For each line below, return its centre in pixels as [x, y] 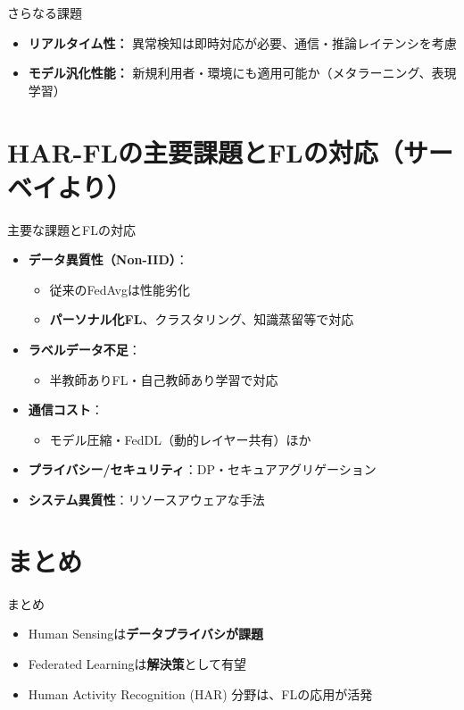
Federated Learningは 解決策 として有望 [137, 663]
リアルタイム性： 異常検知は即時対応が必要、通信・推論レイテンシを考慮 [242, 42]
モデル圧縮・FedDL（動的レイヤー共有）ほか [180, 439]
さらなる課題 [45, 13]
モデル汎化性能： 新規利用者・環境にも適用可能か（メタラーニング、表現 [242, 73]
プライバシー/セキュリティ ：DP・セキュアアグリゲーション [202, 469]
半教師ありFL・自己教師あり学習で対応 [164, 379]
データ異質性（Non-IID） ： [108, 259]
